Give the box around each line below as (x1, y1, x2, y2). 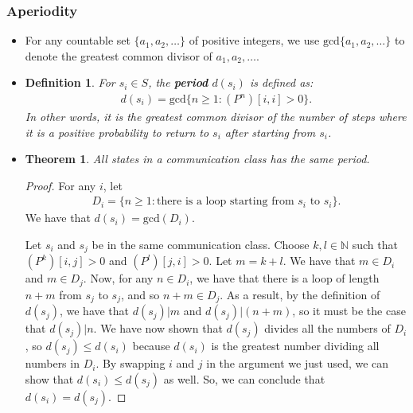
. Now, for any (83, 270, 154, 286)
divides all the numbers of (264, 320, 391, 337)
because (132, 337, 170, 354)
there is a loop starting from (157, 196, 294, 208)
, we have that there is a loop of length (189, 270, 380, 286)
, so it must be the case (292, 302, 406, 319)
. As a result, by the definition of (220, 286, 380, 302)
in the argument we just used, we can (206, 355, 389, 372)
